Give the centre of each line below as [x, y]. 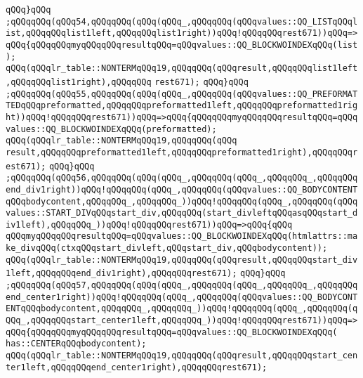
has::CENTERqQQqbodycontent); [76, 344]
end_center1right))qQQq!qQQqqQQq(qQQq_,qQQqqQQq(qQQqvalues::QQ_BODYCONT [182, 297]
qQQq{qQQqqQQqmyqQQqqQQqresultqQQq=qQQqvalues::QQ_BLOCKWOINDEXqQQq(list [182, 45]
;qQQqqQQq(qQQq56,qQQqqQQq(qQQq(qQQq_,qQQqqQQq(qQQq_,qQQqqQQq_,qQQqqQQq [182, 178]
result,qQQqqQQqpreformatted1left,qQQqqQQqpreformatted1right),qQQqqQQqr [182, 152]
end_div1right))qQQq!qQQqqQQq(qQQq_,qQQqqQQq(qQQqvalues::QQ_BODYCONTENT [182, 189]
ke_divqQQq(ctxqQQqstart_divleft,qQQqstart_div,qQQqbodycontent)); [167, 248]
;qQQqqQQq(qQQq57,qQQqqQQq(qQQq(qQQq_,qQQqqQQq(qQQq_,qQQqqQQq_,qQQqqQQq [182, 286]
